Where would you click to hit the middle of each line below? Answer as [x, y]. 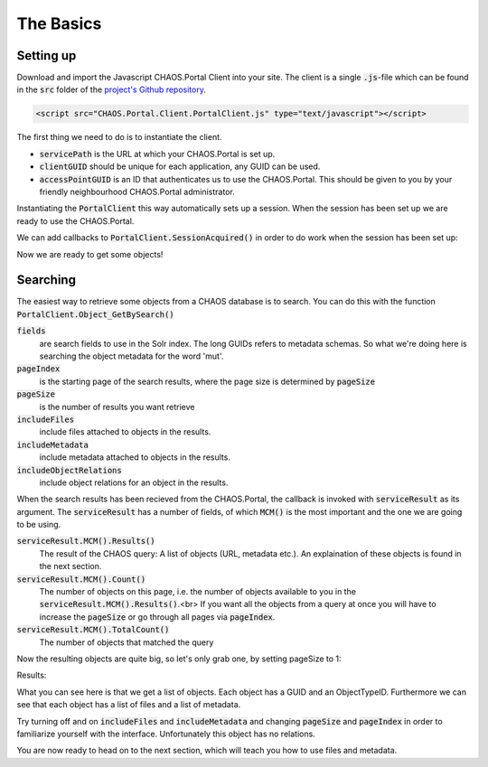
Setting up [47, 56]
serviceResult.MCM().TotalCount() [93, 630]
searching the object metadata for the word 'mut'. [131, 356]
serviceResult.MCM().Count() [81, 579]
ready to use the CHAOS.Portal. [75, 220]
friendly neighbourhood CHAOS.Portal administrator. [137, 192]
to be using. [39, 525]
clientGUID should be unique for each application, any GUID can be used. [180, 166]
